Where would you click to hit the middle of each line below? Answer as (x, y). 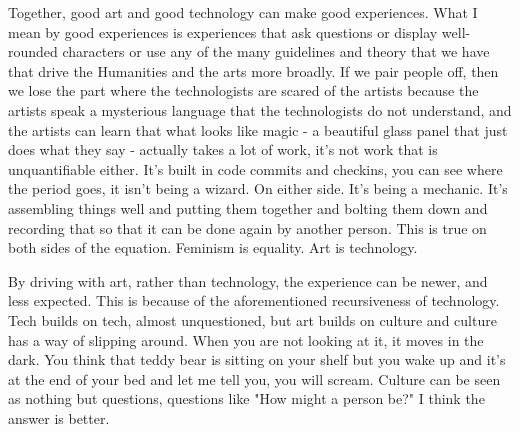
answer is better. (59, 417)
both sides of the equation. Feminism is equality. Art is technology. (213, 247)
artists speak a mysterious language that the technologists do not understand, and (260, 109)
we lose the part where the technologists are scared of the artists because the (243, 90)
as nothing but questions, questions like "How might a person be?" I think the (246, 398)
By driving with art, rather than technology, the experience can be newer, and (248, 280)
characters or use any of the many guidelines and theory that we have (276, 51)
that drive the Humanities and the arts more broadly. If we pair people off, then (253, 70)
